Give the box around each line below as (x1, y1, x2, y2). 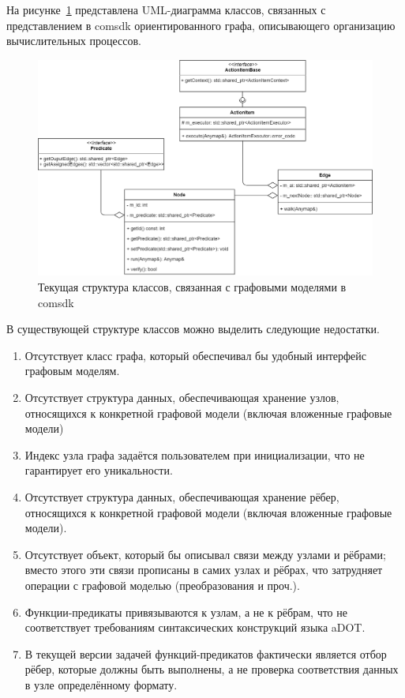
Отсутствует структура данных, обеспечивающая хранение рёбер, (24, 489, 339, 505)
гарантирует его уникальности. (24, 462, 173, 478)
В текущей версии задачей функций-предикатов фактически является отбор (24, 645, 387, 662)
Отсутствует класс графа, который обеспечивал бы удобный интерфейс (24, 347, 367, 363)
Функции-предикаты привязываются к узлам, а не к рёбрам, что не (24, 603, 347, 620)
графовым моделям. (24, 362, 120, 379)
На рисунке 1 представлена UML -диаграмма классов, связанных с (6, 2, 326, 17)
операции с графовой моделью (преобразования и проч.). (24, 576, 300, 593)
